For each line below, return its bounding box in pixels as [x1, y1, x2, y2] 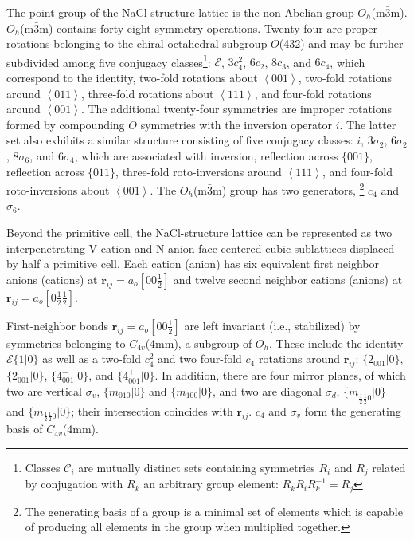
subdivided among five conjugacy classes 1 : [6, 51, 211, 70]
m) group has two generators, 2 [213, 179, 365, 198]
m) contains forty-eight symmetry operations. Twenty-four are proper [39, 19, 378, 36]
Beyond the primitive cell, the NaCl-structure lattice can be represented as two [6, 224, 393, 241]
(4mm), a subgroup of [145, 334, 252, 351]
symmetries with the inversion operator [140, 116, 332, 132]
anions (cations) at [6, 270, 98, 287]
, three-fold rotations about [80, 85, 214, 101]
